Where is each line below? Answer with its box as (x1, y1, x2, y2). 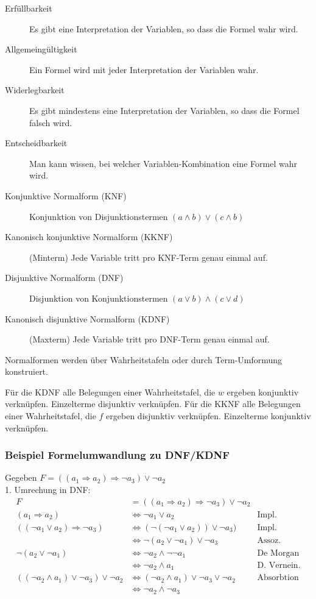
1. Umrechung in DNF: (5, 483, 91, 496)
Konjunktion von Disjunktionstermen (29, 210, 168, 222)
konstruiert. (5, 365, 48, 378)
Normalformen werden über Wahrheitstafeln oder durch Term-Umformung (5, 353, 283, 366)
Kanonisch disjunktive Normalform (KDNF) (5, 312, 170, 325)
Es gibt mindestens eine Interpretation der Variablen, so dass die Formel (29, 104, 300, 116)
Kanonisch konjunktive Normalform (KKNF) (5, 230, 173, 243)
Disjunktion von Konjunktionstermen (29, 291, 168, 304)
